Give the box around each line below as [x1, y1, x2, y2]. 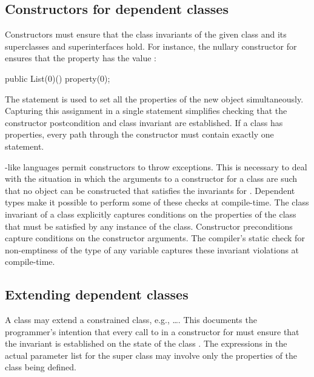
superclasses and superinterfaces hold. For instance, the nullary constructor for [5, 39, 297, 52]
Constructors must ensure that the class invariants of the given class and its [5, 28, 287, 41]
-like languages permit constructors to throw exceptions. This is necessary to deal [5, 160, 307, 173]
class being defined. [5, 361, 76, 373]
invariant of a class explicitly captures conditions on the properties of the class [5, 207, 296, 220]
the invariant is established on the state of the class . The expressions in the [5, 337, 287, 350]
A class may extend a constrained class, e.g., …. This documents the [5, 313, 257, 326]
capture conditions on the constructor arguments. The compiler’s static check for [5, 232, 305, 244]
